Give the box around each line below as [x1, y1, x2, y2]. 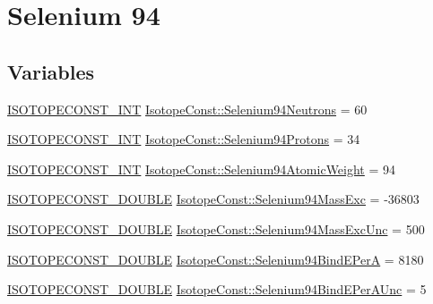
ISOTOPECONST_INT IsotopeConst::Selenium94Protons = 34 [7, 130, 360, 148]
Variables [7, 57, 95, 85]
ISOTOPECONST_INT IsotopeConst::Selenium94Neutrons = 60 [7, 99, 368, 118]
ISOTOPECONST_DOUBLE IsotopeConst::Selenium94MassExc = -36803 [7, 190, 420, 208]
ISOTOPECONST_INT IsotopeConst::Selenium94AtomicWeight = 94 [7, 159, 396, 178]
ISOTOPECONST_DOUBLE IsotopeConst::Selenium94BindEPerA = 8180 [7, 249, 424, 268]
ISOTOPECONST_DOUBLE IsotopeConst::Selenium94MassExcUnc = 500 [7, 219, 425, 238]
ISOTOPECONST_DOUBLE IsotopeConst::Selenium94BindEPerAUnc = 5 [7, 280, 427, 299]
